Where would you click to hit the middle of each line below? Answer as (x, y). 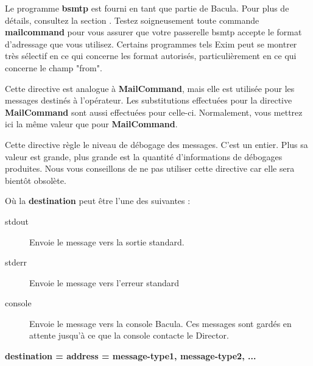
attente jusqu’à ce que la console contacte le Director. (129, 335)
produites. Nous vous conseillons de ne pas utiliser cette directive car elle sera (150, 168)
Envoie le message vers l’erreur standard (104, 282)
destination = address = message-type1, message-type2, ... (131, 356)
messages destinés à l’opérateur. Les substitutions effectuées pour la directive (149, 100)
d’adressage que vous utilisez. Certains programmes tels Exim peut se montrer (151, 44)
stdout (17, 221)
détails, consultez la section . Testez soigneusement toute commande (132, 20)
